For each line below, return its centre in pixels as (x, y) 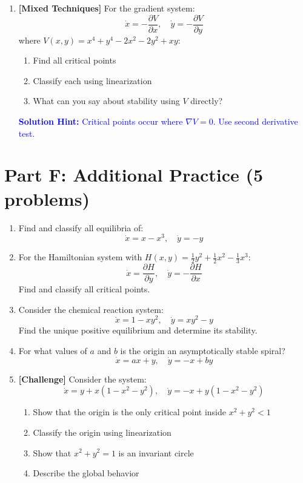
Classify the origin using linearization (102, 432)
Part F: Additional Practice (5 (134, 175)
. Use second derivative (255, 121)
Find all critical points (75, 60)
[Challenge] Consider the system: (82, 379)
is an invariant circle (156, 452)
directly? (207, 101)
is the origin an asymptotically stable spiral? (203, 350)
